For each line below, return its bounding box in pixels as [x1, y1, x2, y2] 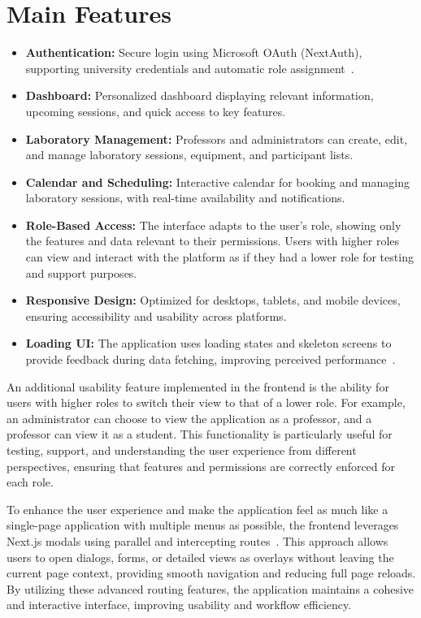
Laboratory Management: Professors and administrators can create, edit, [25, 130, 408, 147]
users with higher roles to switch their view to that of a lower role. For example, [7, 394, 406, 411]
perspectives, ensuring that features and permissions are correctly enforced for [7, 457, 396, 474]
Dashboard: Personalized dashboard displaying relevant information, [25, 87, 374, 104]
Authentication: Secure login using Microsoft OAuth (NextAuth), [25, 44, 362, 61]
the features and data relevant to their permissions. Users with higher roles [25, 232, 400, 249]
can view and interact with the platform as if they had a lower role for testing [25, 248, 414, 266]
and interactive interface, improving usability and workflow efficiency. [7, 596, 352, 613]
